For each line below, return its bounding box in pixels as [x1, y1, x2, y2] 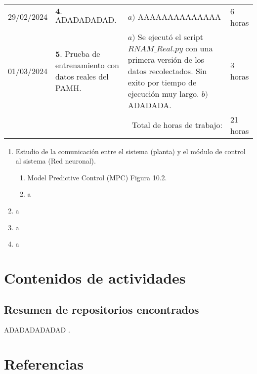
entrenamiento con [55, 59, 119, 71]
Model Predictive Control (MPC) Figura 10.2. [27, 172, 167, 182]
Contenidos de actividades [4, 267, 186, 288]
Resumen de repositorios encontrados [4, 301, 199, 317]
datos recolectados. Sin [128, 65, 207, 77]
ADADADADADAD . [4, 325, 70, 335]
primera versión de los [128, 53, 204, 65]
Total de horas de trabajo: [132, 119, 222, 131]
